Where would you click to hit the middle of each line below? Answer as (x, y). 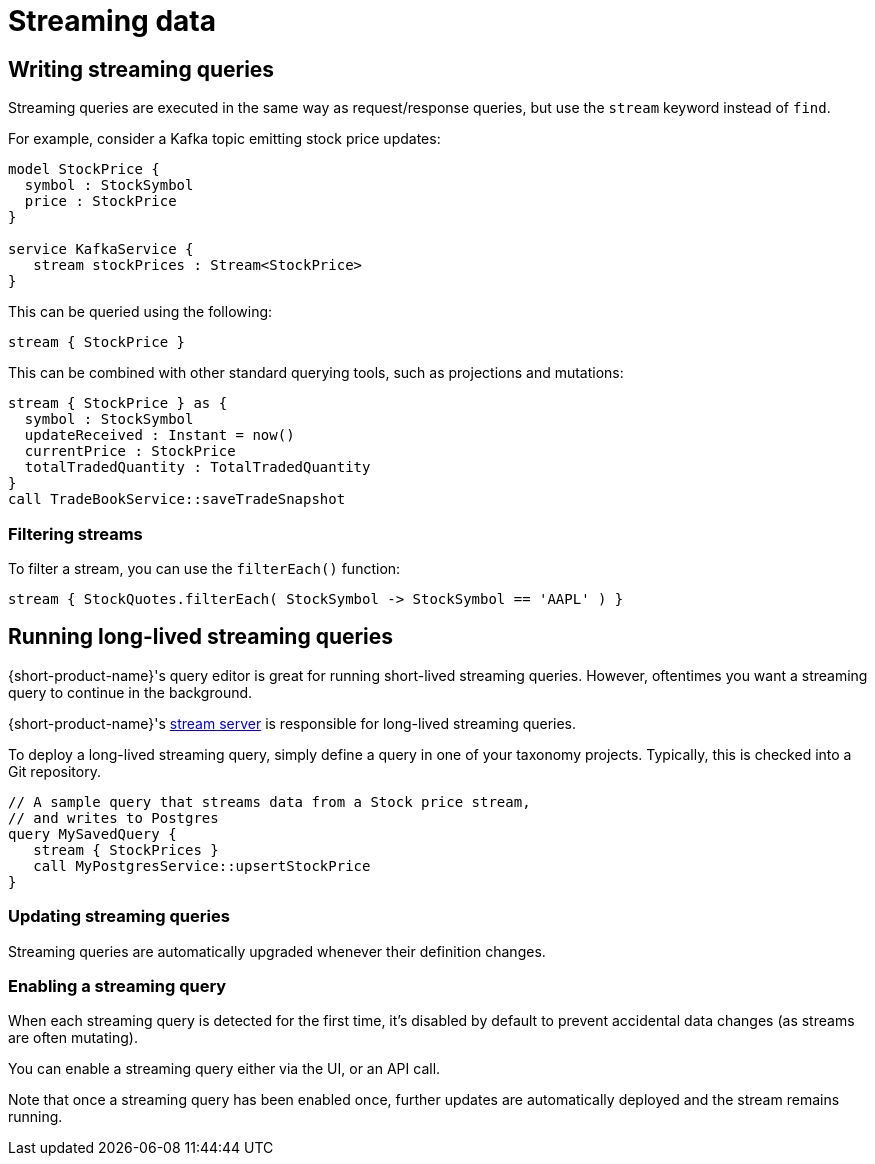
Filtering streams (75, 533)
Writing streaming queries (141, 69)
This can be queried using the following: (140, 312)
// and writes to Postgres (113, 817)
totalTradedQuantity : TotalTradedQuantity (197, 467)
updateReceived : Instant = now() (159, 435)
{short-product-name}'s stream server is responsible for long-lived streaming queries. (292, 723)
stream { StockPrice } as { (118, 403)
